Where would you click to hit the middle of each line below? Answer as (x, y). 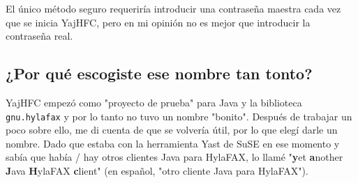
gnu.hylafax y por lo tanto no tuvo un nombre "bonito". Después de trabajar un (179, 116)
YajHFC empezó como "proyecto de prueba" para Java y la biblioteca (154, 102)
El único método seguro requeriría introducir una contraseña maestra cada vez (173, 8)
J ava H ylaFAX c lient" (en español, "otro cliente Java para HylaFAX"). (157, 171)
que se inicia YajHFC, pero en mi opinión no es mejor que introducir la (158, 22)
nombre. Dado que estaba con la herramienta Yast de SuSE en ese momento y (173, 143)
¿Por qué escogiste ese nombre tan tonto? (159, 73)
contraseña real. (39, 36)
